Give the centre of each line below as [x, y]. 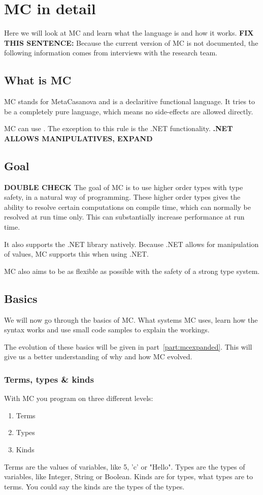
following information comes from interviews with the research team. [111, 53]
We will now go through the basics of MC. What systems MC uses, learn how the [131, 319]
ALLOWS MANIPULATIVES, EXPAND [78, 138]
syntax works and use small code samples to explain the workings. [107, 330]
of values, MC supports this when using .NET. [76, 254]
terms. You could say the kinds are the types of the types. [94, 486]
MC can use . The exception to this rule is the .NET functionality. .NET [119, 128]
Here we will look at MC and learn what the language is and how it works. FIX [129, 33]
